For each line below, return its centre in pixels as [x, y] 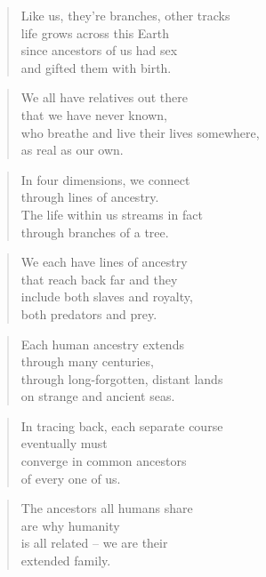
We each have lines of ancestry [104, 262]
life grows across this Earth [95, 32]
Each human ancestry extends [102, 344]
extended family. [66, 561]
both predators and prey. [89, 313]
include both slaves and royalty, [107, 297]
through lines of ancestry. [90, 197]
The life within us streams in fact [112, 214]
